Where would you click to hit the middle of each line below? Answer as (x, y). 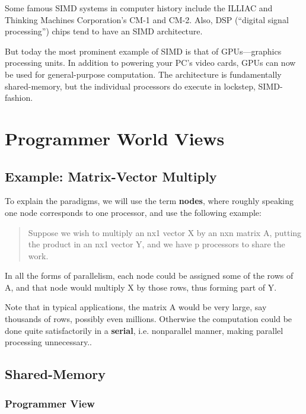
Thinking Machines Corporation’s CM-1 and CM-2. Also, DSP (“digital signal (147, 19)
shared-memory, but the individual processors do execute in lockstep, (130, 86)
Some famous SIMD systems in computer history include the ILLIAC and (139, 8)
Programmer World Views (115, 138)
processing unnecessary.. (48, 342)
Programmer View (50, 403)
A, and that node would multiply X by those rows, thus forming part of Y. (141, 287)
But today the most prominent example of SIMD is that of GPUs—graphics (143, 51)
